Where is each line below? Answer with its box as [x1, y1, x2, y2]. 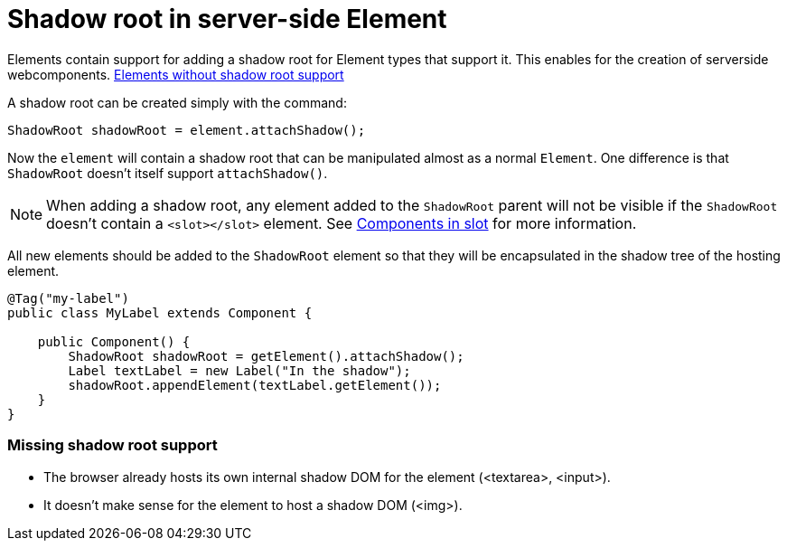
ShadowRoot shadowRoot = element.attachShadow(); [7, 122, 366, 137]
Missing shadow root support [7, 436, 218, 455]
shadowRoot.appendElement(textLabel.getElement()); [68, 377, 442, 392]
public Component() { [37, 334, 191, 349]
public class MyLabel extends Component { [7, 305, 313, 320]
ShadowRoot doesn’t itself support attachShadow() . [7, 165, 328, 181]
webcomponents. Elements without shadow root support [7, 66, 344, 82]
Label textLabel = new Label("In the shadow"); [68, 363, 411, 378]
